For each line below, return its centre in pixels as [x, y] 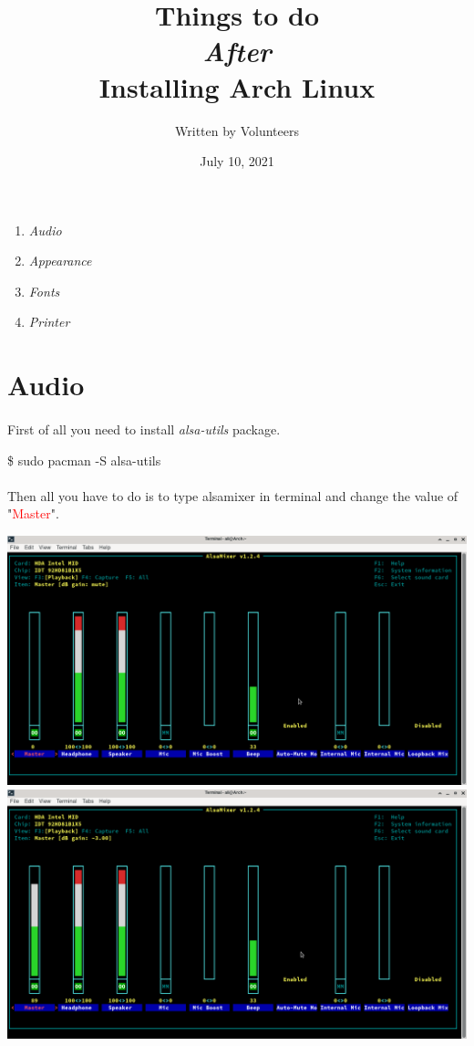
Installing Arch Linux [237, 86]
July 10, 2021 [237, 161]
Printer [49, 322]
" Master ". [33, 513]
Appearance [60, 261]
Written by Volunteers [237, 130]
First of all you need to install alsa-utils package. [144, 429]
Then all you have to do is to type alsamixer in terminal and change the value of [233, 495]
